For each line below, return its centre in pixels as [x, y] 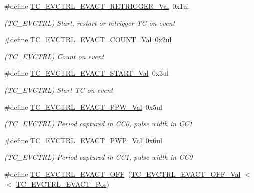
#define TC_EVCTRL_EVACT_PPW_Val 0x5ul [83, 107]
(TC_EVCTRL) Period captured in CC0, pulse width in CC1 [98, 124]
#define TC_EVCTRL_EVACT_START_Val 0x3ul [86, 73]
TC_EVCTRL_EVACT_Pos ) [62, 184]
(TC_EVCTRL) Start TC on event [59, 90]
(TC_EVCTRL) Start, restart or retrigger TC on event [90, 23]
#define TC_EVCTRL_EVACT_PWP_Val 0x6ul [83, 140]
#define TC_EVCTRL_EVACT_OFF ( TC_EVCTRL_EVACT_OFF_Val [122, 174]
